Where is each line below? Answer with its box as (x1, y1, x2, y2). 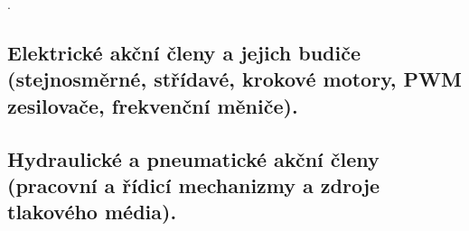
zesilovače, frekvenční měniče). (7, 91, 298, 119)
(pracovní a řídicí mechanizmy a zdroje (7, 171, 380, 199)
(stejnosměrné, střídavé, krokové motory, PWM (7, 65, 463, 93)
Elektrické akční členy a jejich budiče (7, 38, 361, 66)
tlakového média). (7, 198, 177, 226)
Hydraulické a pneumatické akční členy (7, 144, 380, 172)
